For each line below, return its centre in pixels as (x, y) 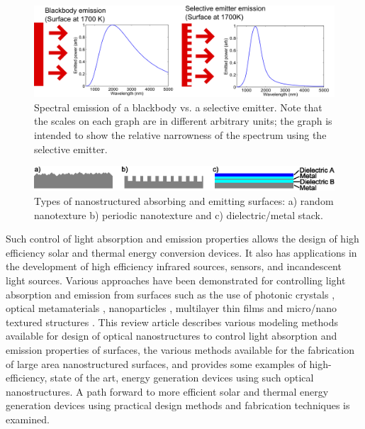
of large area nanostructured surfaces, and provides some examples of (156, 363)
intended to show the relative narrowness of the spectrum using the (180, 134)
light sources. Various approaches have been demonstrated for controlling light (176, 280)
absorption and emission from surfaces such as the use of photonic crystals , (170, 294)
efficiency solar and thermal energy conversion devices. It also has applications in (181, 252)
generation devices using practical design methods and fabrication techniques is (178, 405)
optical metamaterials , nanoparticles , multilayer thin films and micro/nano (172, 308)
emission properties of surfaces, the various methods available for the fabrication (180, 349)
